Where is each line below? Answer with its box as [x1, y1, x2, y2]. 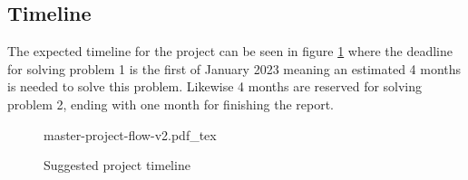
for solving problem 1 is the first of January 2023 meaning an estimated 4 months [7, 59, 462, 78]
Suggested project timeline [44, 156, 190, 175]
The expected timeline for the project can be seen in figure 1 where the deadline [7, 42, 453, 61]
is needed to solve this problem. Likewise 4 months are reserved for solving [7, 77, 423, 96]
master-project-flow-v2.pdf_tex [44, 125, 217, 144]
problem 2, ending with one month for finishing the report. [7, 94, 335, 113]
